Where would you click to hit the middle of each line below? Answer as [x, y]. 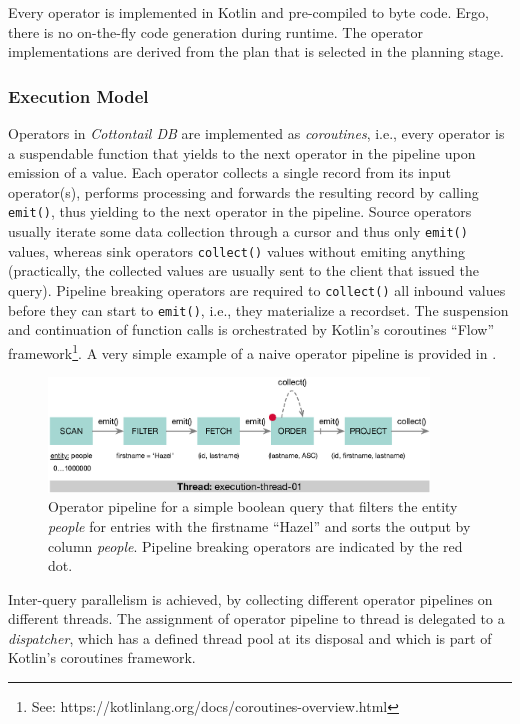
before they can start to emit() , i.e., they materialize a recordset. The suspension [258, 309]
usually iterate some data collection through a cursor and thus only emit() [238, 231]
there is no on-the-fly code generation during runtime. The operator [215, 31]
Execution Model [78, 95]
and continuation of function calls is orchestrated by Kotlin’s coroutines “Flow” [251, 329]
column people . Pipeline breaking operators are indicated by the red [255, 545]
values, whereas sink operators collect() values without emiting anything [236, 250]
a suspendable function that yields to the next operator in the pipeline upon [242, 152]
